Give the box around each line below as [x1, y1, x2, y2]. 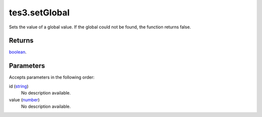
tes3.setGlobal [9, 7, 70, 18]
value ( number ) [9, 97, 40, 103]
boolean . [9, 49, 27, 55]
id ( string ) [9, 83, 29, 89]
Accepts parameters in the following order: [9, 75, 95, 80]
